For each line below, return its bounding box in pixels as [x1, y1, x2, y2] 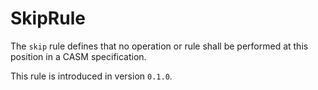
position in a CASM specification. [10, 50, 147, 62]
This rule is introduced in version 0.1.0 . [10, 70, 173, 82]
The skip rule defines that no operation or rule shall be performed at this [10, 40, 309, 52]
